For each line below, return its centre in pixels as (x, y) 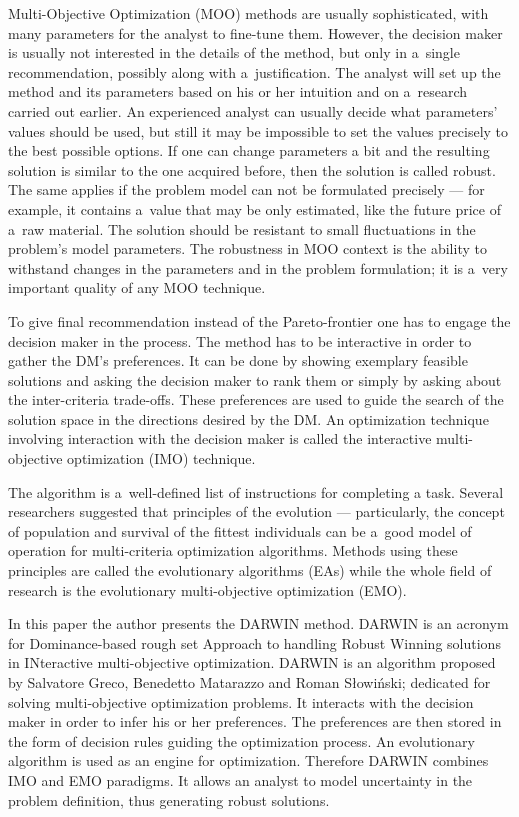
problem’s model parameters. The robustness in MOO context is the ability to (247, 248)
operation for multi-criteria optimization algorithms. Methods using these (233, 550)
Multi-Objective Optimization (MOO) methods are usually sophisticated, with (248, 13)
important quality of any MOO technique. (137, 287)
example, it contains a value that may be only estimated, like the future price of (254, 208)
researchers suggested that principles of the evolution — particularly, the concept (256, 511)
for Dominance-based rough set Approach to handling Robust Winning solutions (254, 642)
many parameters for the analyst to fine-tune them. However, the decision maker (255, 32)
